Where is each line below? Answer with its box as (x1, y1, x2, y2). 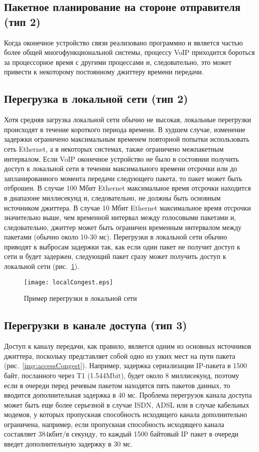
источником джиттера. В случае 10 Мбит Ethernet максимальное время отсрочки (4, 202, 251, 213)
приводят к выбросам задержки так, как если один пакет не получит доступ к (4, 241, 241, 251)
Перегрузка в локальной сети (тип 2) (4, 91, 188, 106)
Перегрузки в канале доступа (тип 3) (4, 317, 187, 333)
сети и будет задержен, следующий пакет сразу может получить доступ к (4, 251, 226, 261)
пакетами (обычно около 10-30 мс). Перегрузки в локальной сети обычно (4, 231, 227, 242)
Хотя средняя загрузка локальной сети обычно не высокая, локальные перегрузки (4, 114, 252, 125)
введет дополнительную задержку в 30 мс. (4, 439, 132, 449)
